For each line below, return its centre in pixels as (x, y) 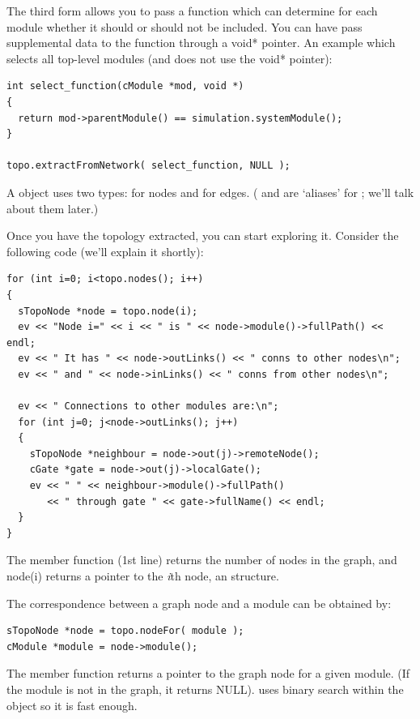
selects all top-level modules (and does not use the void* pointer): (170, 58)
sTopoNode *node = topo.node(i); (108, 311)
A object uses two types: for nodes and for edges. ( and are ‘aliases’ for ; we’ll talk (210, 192)
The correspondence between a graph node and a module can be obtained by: (199, 603)
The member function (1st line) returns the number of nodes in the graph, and (202, 560)
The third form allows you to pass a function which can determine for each (192, 11)
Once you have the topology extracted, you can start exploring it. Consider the (203, 235)
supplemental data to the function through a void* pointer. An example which (201, 43)
